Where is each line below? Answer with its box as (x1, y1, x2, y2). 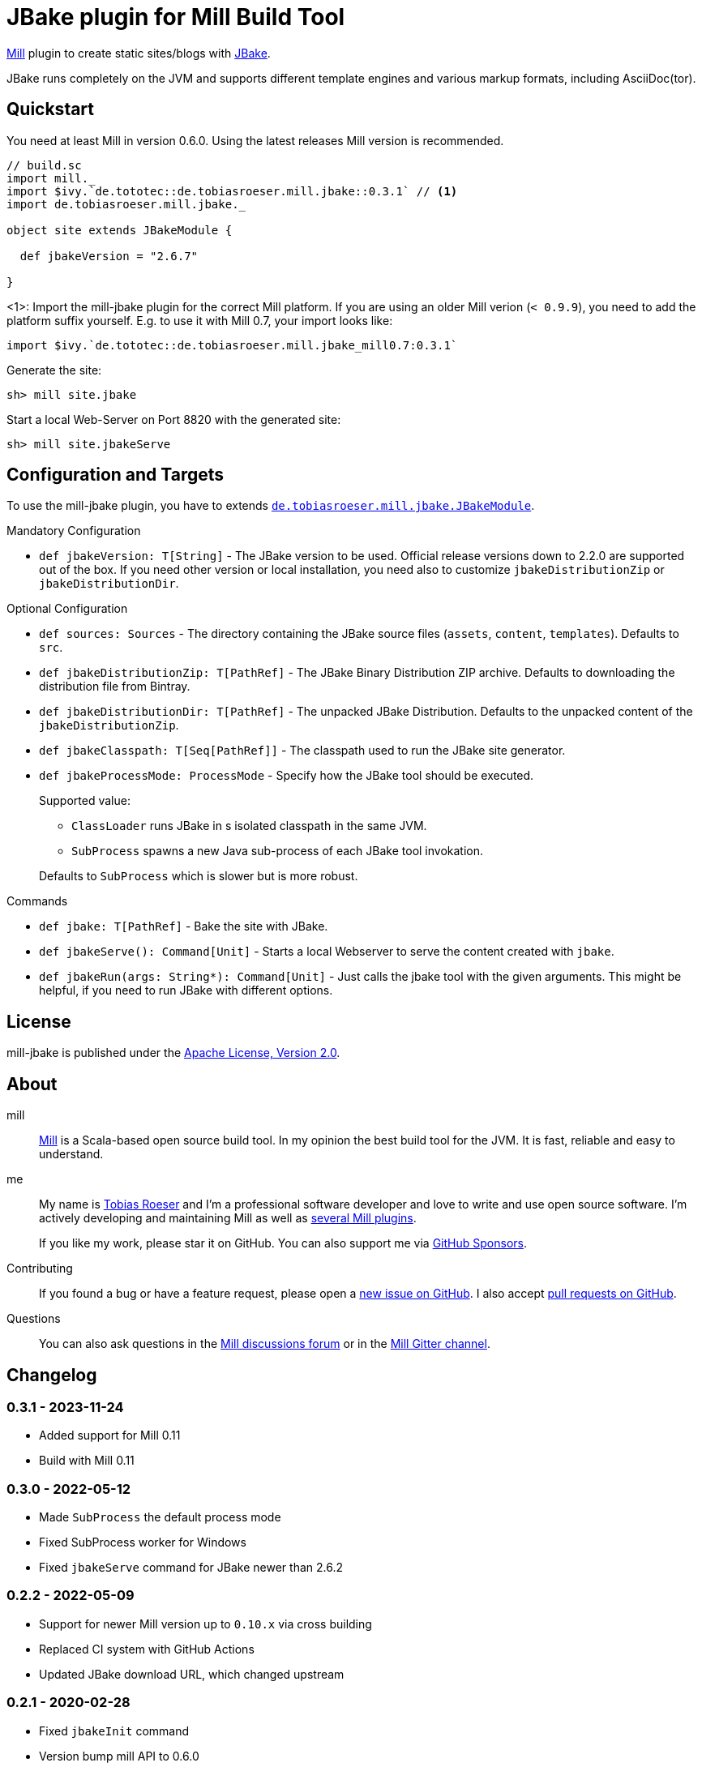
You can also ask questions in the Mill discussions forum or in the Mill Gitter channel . (39, 1337, 490, 1351)
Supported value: (39, 794, 131, 808)
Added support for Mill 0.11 (39, 1428, 181, 1443)
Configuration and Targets (6, 464, 225, 486)
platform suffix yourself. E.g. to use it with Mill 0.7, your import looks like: (6, 313, 393, 327)
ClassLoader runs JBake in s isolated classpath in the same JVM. (71, 819, 427, 833)
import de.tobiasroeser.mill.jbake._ (6, 197, 246, 211)
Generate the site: (6, 362, 102, 377)
